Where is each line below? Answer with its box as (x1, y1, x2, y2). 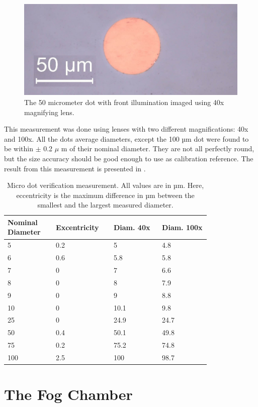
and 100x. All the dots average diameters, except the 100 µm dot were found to (4, 133, 249, 144)
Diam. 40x (113, 222, 150, 232)
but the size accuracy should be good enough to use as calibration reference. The (4, 153, 253, 163)
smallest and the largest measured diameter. (37, 199, 174, 210)
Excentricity (56, 222, 99, 232)
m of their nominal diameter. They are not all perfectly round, (61, 143, 254, 154)
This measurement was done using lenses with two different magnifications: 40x (4, 124, 248, 134)
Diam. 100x (162, 222, 203, 232)
